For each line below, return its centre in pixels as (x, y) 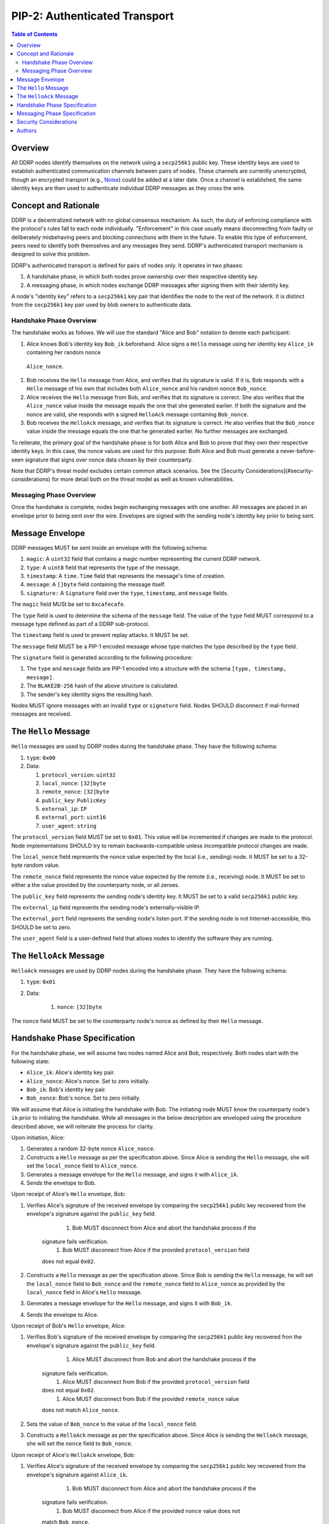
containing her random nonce (64, 352)
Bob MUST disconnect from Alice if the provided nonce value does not (151, 1511)
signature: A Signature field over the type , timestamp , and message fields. (127, 593)
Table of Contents (34, 34)
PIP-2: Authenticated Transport (93, 16)
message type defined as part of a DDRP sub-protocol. (80, 624)
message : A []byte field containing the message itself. (96, 585)
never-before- (298, 451)
